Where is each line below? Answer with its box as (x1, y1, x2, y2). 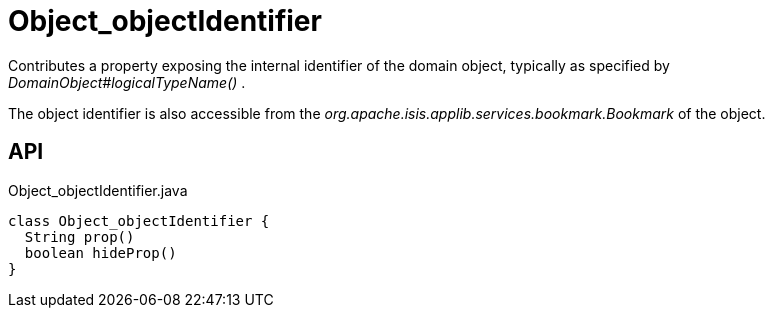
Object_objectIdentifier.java (8, 181, 188, 199)
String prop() (24, 228, 135, 245)
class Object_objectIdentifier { (8, 212, 270, 229)
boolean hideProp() (24, 244, 177, 261)
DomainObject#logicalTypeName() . (8, 73, 246, 91)
